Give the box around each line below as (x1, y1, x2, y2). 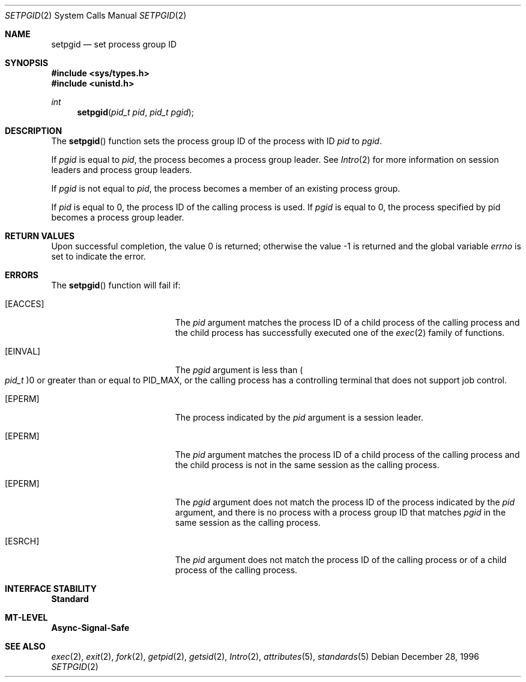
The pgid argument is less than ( (175, 365, 303, 375)
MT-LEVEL (5, 612, 48, 623)
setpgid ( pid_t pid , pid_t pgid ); (77, 107, 195, 117)
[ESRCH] (5, 536, 40, 546)
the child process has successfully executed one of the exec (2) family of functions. (175, 327, 505, 338)
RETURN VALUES (5, 231, 75, 241)
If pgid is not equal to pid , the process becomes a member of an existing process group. (51, 183, 401, 193)
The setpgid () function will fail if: (51, 280, 181, 290)
